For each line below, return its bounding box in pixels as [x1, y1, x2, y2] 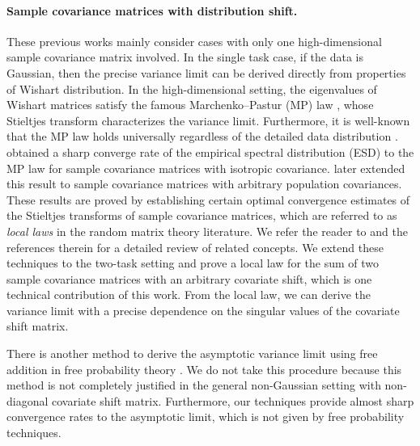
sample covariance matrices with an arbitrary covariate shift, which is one [6, 270, 372, 287]
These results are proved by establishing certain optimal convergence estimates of [6, 191, 410, 208]
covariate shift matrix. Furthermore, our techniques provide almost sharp [52, 392, 414, 409]
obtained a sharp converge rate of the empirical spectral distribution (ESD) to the [6, 143, 414, 160]
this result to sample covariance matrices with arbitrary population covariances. [6, 175, 402, 192]
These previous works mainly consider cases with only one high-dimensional [6, 32, 382, 49]
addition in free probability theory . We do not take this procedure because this [6, 360, 402, 377]
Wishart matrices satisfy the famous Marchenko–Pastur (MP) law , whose [6, 96, 374, 113]
